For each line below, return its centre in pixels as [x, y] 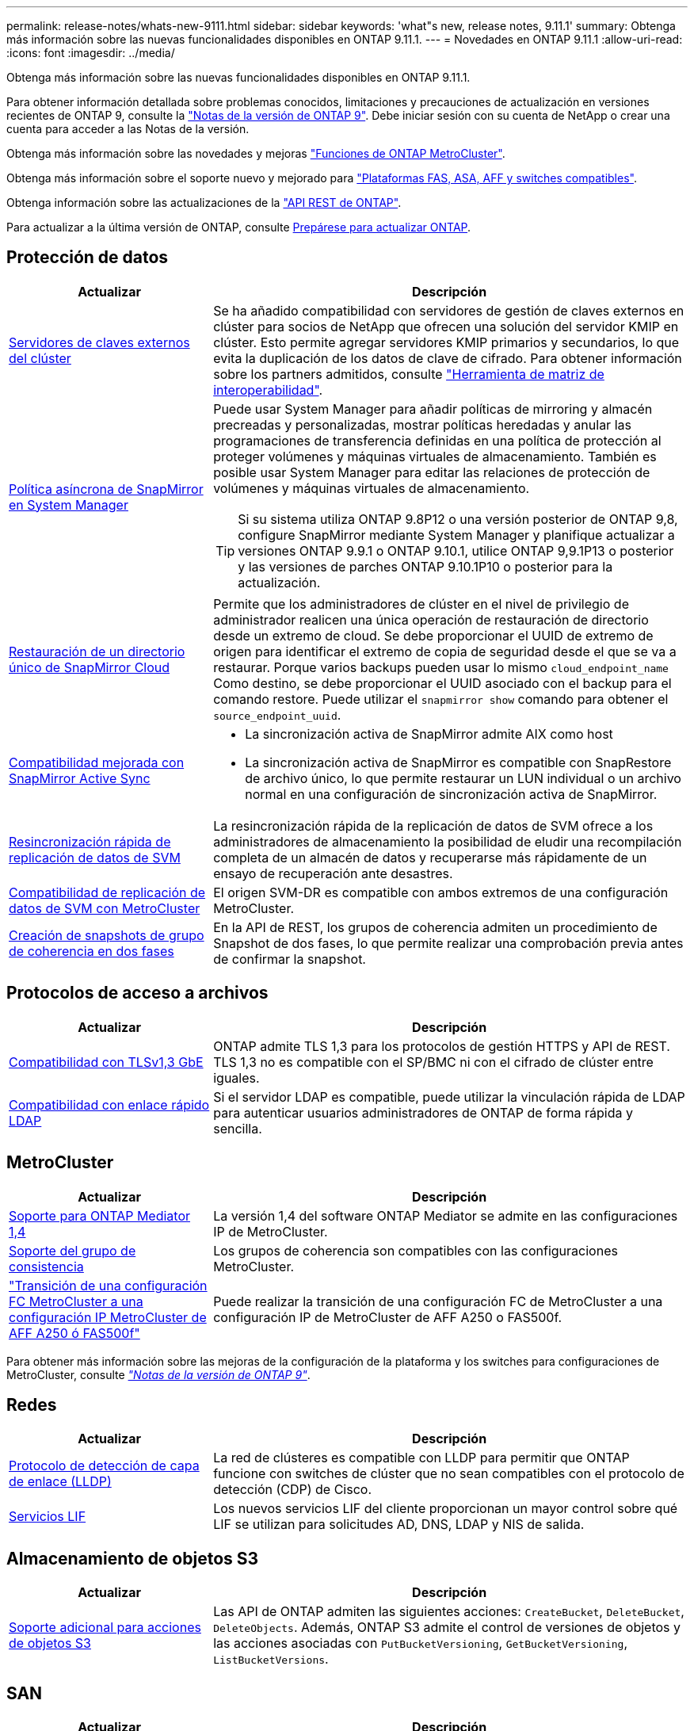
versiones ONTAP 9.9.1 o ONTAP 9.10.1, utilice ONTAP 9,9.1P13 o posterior [456, 550]
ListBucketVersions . [271, 1659]
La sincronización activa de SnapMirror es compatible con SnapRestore [458, 762]
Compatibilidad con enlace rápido [109, 1104]
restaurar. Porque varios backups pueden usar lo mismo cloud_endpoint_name [441, 667]
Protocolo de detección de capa [104, 1466]
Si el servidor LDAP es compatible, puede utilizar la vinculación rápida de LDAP [449, 1097]
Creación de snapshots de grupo [107, 935]
